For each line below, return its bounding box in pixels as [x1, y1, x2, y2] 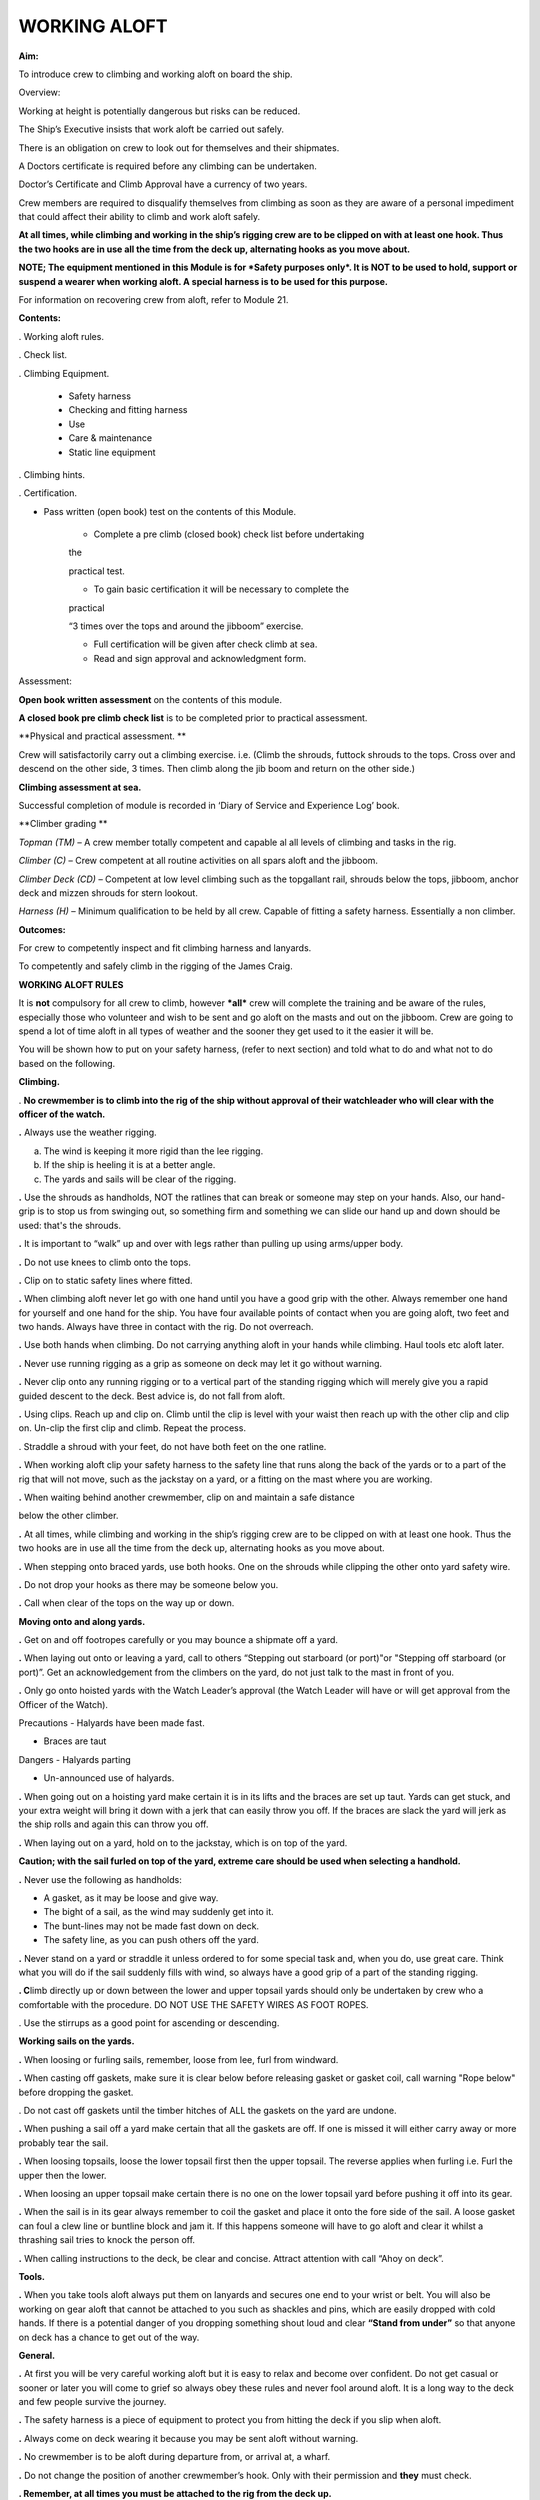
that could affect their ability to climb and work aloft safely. [18, 211, 261, 223]
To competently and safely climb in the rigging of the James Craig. [18, 960, 294, 972]
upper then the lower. [18, 2169, 107, 2181]
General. [18, 2349, 56, 2361]
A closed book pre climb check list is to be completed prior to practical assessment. [18, 712, 368, 724]
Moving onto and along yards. [18, 1615, 146, 1627]
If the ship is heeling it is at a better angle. [43, 1159, 216, 1171]
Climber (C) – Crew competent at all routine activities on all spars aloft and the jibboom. [18, 855, 379, 867]
